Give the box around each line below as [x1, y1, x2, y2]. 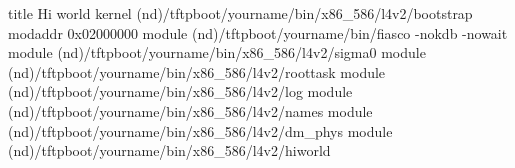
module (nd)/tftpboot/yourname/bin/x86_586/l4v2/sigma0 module [8, 42, 426, 63]
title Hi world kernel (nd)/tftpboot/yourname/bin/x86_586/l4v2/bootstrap [8, 3, 473, 23]
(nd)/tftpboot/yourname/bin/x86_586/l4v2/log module [8, 81, 353, 102]
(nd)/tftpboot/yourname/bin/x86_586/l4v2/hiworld [8, 140, 331, 161]
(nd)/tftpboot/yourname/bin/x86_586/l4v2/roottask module [8, 61, 386, 82]
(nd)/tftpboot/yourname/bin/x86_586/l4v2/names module [8, 100, 373, 121]
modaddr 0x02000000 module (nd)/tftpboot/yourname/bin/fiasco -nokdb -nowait [8, 22, 508, 43]
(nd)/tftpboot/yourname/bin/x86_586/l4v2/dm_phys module [8, 120, 393, 141]
